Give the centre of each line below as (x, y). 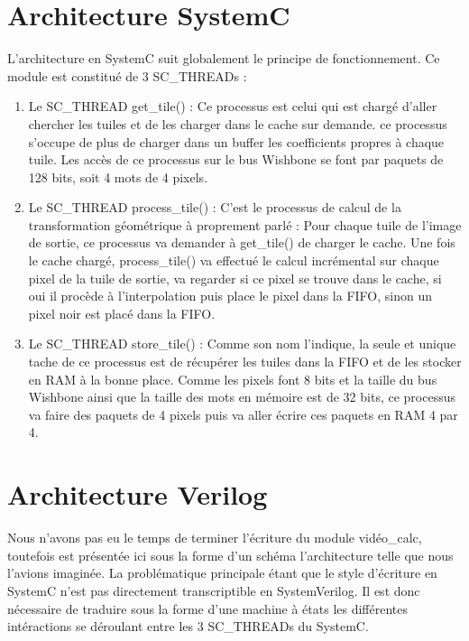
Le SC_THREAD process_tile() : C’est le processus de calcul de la (215, 207)
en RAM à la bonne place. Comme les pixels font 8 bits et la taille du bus (233, 379)
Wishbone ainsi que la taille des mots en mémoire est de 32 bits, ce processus (242, 397)
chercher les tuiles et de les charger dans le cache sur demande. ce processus (238, 123)
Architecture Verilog (138, 494)
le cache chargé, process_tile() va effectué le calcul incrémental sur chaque (234, 260)
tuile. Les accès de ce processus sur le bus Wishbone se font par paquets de (236, 159)
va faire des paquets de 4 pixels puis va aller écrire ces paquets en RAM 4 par (243, 414)
